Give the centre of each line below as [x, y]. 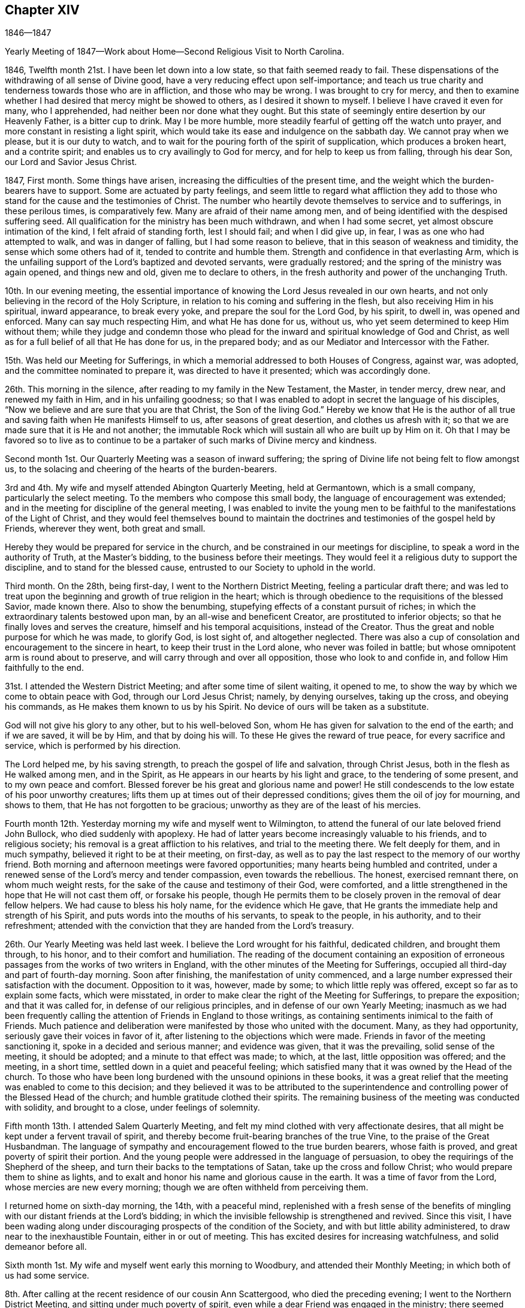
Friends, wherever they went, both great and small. [105, 529]
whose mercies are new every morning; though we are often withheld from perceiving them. [187, 1187]
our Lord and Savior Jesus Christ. [71, 162]
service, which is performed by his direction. [93, 746]
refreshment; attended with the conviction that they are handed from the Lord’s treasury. [179, 926]
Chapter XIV [42, 10]
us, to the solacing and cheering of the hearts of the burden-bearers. [141, 469]
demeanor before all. [46, 1247]
